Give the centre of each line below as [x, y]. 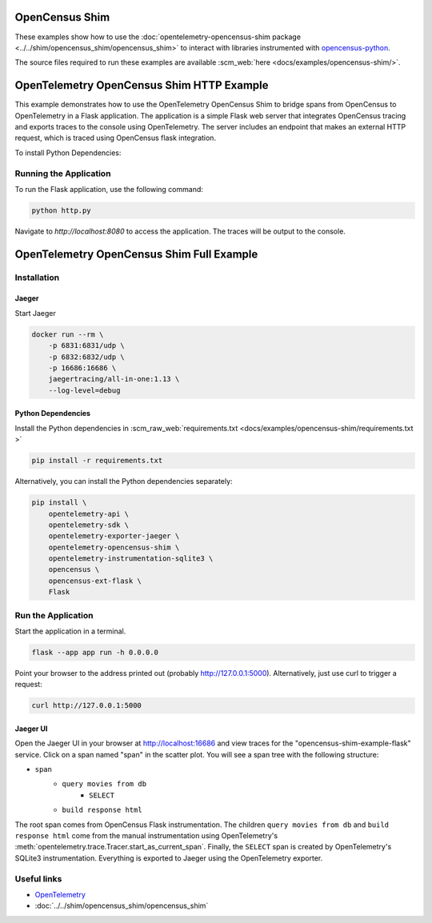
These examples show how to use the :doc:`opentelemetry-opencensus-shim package [158, 37]
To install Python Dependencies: [68, 153]
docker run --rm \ [68, 334]
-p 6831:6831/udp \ [87, 346]
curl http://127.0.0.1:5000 [86, 705]
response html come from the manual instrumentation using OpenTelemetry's [146, 836]
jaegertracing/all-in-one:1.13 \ [114, 379]
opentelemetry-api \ [89, 513]
